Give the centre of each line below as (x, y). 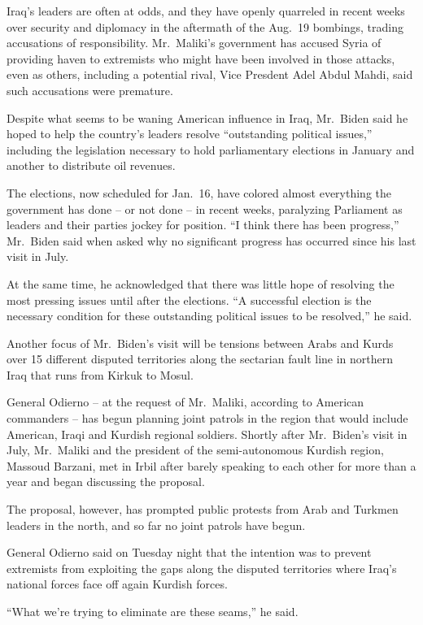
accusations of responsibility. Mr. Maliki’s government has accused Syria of (194, 43)
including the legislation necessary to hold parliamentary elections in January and (211, 149)
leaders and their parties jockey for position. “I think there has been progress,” (203, 225)
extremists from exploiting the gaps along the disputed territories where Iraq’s (202, 568)
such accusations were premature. (90, 90)
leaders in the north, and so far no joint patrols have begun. (156, 525)
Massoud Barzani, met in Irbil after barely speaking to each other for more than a (211, 465)
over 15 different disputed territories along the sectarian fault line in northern (200, 359)
